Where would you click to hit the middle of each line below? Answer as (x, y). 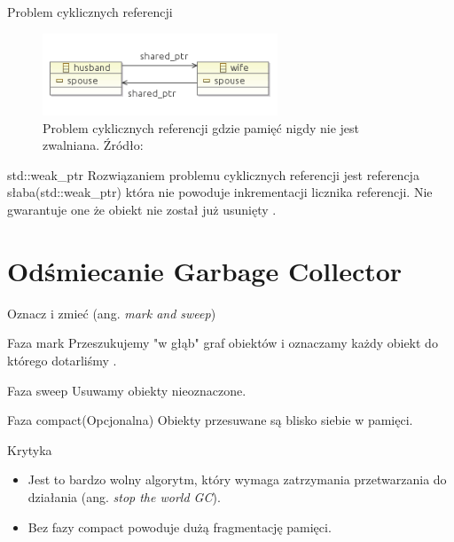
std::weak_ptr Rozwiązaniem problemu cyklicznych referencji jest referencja (213, 174)
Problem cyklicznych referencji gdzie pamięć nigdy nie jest (201, 127)
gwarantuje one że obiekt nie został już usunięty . (142, 210)
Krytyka (30, 449)
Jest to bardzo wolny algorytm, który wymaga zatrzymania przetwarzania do (237, 479)
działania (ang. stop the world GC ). (124, 496)
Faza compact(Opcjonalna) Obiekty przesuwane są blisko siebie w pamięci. (210, 420)
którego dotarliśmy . (62, 360)
